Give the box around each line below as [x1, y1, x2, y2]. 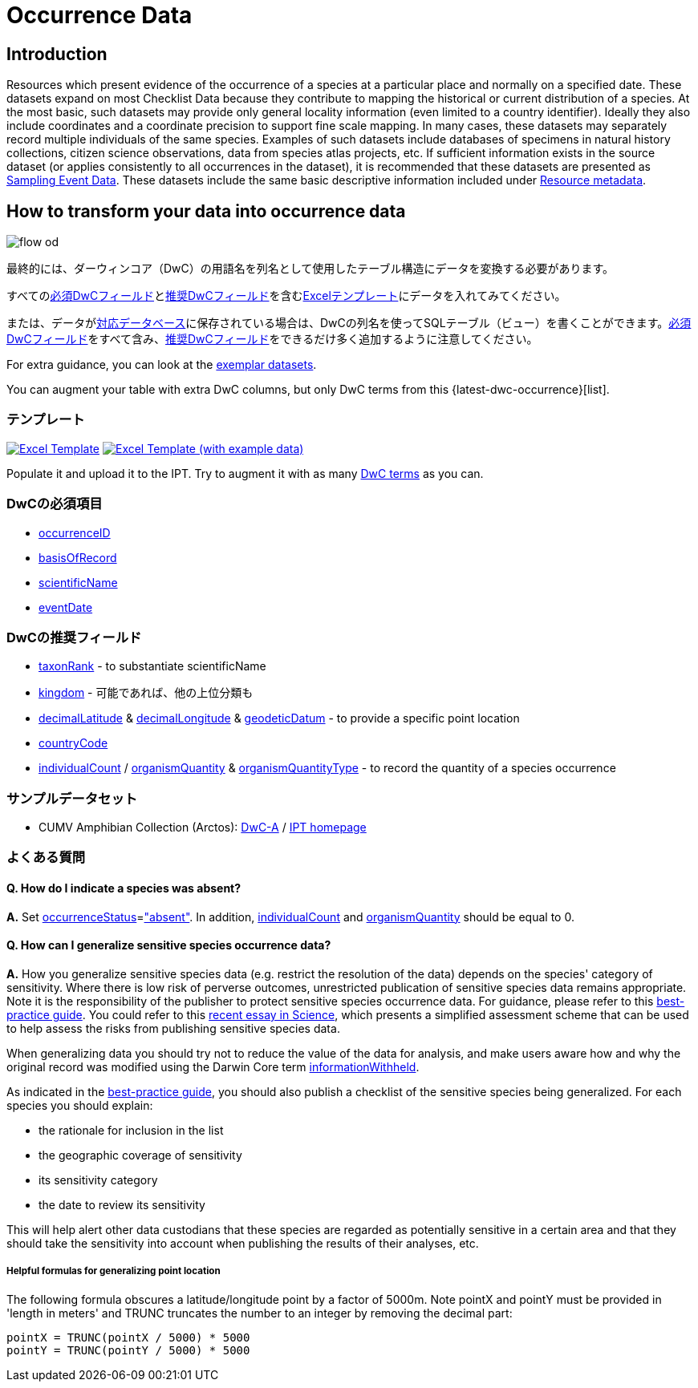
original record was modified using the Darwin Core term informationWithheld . [6, 1059, 420, 1074]
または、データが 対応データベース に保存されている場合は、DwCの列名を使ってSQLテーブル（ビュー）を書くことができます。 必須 [6, 316, 692, 330]
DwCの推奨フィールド [6, 629, 142, 645]
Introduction [6, 43, 108, 64]
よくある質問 [6, 849, 86, 866]
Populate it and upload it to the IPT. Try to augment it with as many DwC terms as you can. [6, 466, 484, 480]
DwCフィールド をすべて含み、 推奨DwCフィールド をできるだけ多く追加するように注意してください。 [6, 332, 538, 346]
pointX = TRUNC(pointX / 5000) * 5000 [6, 1330, 250, 1344]
